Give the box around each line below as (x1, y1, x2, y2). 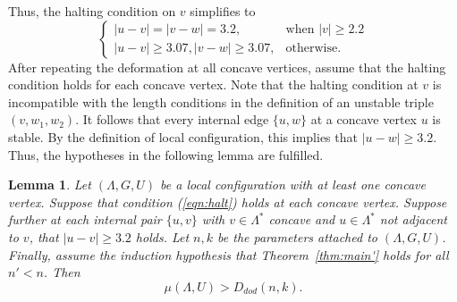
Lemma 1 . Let (8, 175, 91, 194)
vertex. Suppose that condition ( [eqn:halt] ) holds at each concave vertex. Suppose (8, 192, 447, 211)
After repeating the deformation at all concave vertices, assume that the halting (8, 57, 446, 76)
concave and (268, 210, 335, 229)
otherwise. (285, 42, 342, 55)
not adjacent (379, 210, 447, 229)
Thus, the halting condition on (8, 2, 176, 20)
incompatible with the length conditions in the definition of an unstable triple (8, 92, 434, 111)
